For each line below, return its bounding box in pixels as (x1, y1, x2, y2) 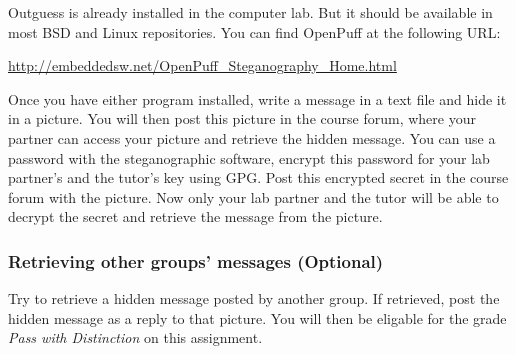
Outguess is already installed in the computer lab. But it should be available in (8, 2, 493, 22)
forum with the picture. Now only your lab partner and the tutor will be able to (8, 186, 499, 207)
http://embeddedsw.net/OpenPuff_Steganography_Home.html (8, 55, 397, 76)
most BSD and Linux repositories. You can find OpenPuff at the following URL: (8, 21, 501, 42)
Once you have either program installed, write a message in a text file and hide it (8, 88, 507, 109)
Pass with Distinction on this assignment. (8, 327, 263, 348)
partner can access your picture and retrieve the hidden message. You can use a (8, 127, 496, 148)
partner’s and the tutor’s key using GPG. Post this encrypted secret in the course (8, 167, 509, 188)
